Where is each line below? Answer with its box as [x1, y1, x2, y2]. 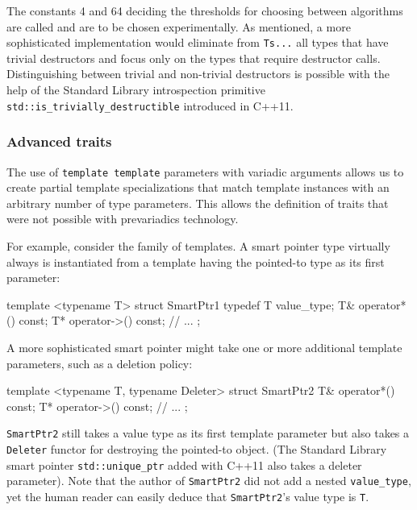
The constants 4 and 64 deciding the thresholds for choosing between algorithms [6, 2, 403, 19]
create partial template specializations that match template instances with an [6, 179, 390, 196]
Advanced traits [6, 131, 112, 151]
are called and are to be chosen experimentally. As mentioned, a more [6, 18, 351, 35]
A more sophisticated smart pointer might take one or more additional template [6, 338, 402, 355]
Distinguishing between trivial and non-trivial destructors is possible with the [6, 65, 390, 82]
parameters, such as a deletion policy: [6, 355, 193, 371]
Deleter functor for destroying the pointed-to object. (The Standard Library [6, 440, 387, 457]
